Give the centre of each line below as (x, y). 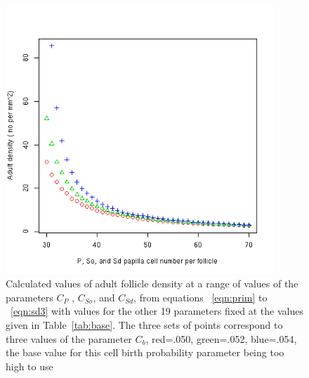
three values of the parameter (69, 338)
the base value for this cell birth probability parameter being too (145, 352)
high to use (29, 366)
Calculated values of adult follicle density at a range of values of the (152, 283)
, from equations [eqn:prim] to (200, 297)
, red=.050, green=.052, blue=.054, (221, 338)
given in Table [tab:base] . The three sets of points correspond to (144, 324)
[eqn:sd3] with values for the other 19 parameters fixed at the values (157, 311)
